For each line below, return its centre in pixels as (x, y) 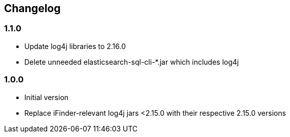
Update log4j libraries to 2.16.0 (75, 46)
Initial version (47, 97)
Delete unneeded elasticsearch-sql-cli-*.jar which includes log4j (132, 62)
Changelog (32, 8)
